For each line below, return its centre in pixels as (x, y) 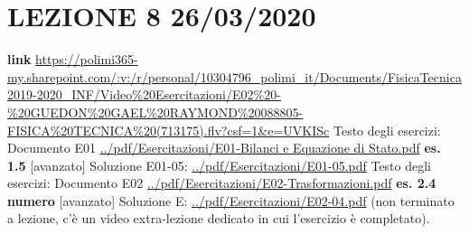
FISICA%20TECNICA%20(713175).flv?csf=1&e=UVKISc (169, 130)
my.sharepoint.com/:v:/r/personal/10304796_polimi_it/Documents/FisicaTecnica (234, 76)
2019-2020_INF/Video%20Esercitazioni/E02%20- (144, 94)
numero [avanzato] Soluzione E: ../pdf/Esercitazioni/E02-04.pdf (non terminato (231, 200)
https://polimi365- (87, 59)
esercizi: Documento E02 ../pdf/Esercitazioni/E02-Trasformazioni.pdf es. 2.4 (222, 183)
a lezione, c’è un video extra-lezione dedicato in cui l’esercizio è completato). (219, 218)
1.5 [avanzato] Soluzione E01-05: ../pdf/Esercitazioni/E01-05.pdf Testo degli (220, 165)
